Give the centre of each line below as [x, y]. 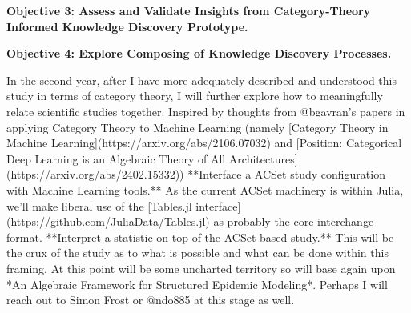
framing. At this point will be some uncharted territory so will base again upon [201, 268]
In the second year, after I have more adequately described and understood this [202, 80]
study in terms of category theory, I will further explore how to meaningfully [195, 96]
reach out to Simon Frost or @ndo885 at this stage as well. [151, 300]
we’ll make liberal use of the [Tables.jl [99, 205]
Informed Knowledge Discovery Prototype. [127, 26]
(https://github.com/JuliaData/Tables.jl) [108, 221]
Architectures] [263, 158]
